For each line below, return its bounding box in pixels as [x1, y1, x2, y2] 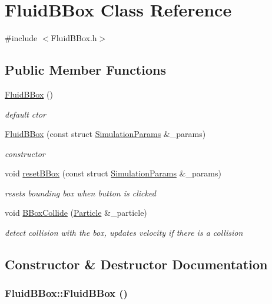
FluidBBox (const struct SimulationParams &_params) [5, 128, 206, 140]
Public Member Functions [5, 61, 166, 79]
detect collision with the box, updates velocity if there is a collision [5, 226, 243, 239]
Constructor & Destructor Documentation [5, 255, 268, 273]
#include [5, 32, 38, 44]
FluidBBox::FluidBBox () [5, 286, 128, 300]
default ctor [5, 108, 46, 120]
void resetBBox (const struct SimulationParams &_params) [5, 167, 221, 179]
